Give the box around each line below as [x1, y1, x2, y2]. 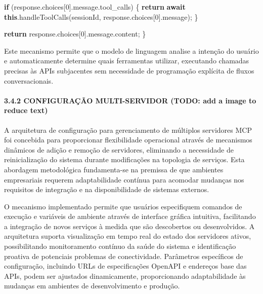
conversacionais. [4, 75, 54, 86]
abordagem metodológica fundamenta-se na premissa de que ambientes [4, 164, 224, 174]
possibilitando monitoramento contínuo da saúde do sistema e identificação [4, 241, 236, 251]
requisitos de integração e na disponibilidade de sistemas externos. [4, 184, 209, 195]
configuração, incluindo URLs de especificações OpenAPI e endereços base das [4, 261, 247, 271]
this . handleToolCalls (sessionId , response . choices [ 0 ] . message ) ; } [4, 11, 198, 22]
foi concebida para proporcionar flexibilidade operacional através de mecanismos [4, 134, 252, 145]
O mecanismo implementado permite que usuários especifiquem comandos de [4, 201, 242, 211]
